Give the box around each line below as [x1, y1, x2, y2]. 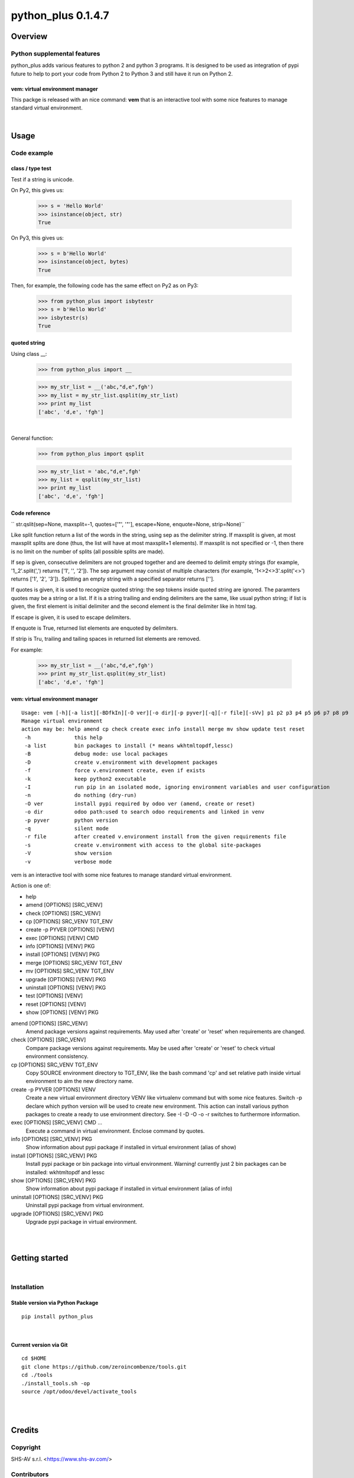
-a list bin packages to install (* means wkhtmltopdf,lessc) [24, 743, 233, 749]
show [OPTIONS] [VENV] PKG [25, 1009, 99, 1016]
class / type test [11, 165, 51, 172]
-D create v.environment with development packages [24, 759, 218, 766]
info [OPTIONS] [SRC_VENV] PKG [11, 1136, 93, 1143]
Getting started [11, 1253, 69, 1263]
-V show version [24, 850, 112, 857]
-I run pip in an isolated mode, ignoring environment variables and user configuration [24, 784, 330, 790]
